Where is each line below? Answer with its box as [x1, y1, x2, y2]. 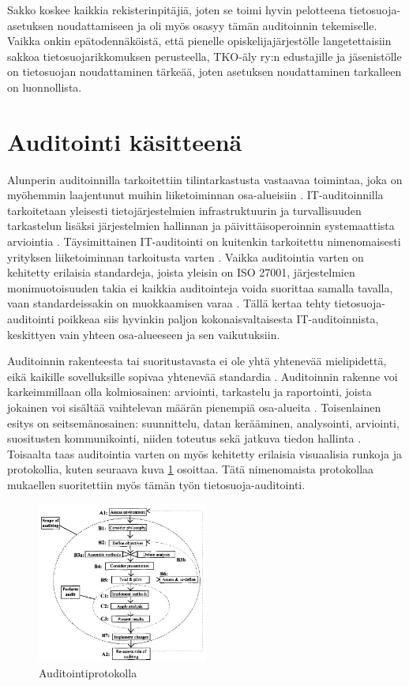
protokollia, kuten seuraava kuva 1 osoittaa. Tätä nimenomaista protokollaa [7, 461, 374, 477]
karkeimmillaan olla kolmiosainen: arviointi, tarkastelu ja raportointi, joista [7, 383, 372, 400]
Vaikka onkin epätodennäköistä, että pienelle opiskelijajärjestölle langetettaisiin [7, 32, 392, 49]
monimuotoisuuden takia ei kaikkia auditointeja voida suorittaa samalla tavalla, [7, 279, 393, 296]
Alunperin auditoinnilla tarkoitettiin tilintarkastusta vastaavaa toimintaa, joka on [7, 171, 403, 187]
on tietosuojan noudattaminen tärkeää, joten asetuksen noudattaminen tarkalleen [7, 63, 402, 80]
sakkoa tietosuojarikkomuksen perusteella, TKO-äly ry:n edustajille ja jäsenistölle [7, 47, 402, 64]
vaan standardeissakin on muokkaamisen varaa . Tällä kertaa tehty [7, 295, 331, 311]
